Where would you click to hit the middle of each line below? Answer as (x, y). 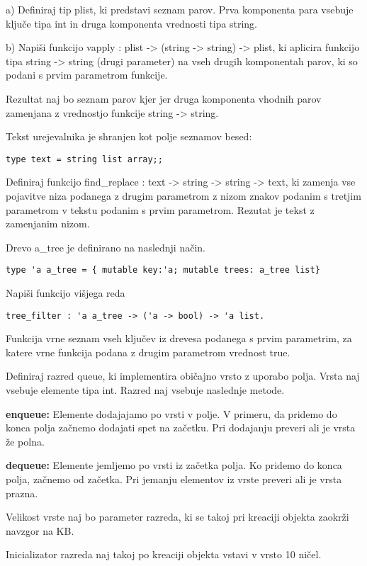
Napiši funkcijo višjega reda (66, 293)
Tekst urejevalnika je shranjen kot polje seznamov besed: (129, 136)
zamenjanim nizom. (48, 223)
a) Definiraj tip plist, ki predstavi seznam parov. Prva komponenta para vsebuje (180, 9)
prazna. (22, 493)
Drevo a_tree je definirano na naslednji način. (106, 247)
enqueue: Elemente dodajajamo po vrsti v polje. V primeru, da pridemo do (171, 413)
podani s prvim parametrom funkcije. (87, 75)
